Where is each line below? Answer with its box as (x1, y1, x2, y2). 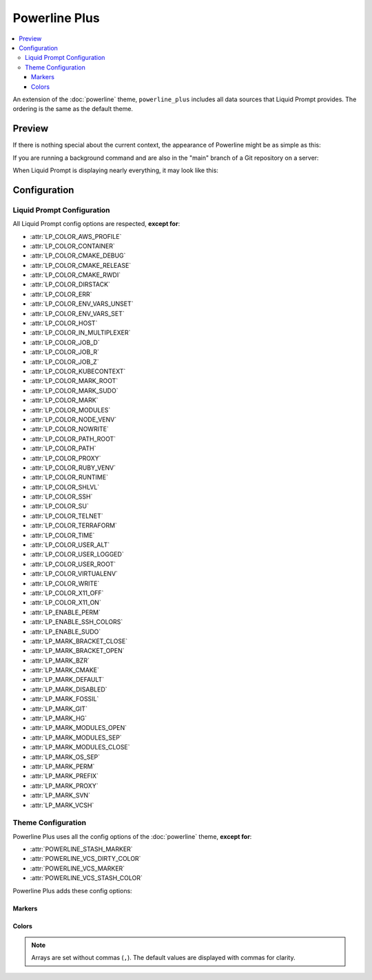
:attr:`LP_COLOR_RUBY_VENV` (30, 463, 116, 472)
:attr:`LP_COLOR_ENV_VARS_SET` (30, 309, 125, 317)
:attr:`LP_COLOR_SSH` (30, 492, 93, 501)
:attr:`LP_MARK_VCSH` (30, 801, 94, 809)
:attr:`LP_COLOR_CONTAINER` (30, 242, 115, 250)
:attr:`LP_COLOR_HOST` (30, 319, 98, 327)
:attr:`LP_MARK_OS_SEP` (30, 753, 101, 761)
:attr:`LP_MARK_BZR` (30, 656, 90, 665)
